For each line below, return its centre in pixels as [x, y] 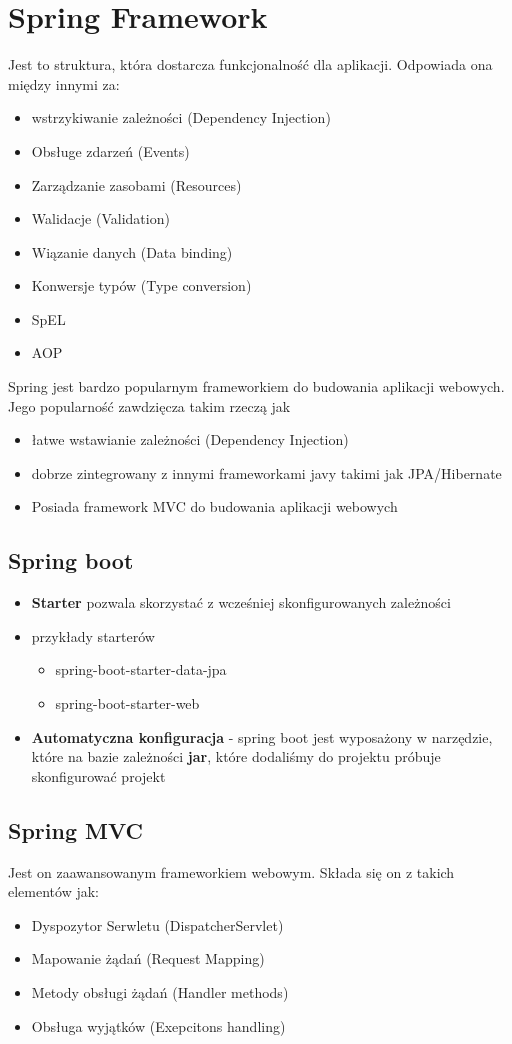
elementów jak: [53, 891]
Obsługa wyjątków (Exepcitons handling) [158, 1025]
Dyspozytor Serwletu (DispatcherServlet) [157, 924]
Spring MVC [75, 829]
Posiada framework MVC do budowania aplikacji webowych [214, 506]
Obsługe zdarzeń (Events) [110, 150]
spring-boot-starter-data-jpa [141, 669]
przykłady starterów [93, 635]
